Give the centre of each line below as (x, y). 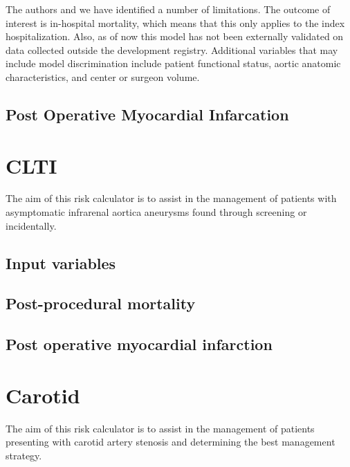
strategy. (24, 455)
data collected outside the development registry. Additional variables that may (172, 49)
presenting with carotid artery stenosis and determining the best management (171, 442)
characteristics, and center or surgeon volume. (103, 76)
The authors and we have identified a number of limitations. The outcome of (168, 9)
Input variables (61, 263)
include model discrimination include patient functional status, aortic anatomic (173, 63)
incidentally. (31, 225)
